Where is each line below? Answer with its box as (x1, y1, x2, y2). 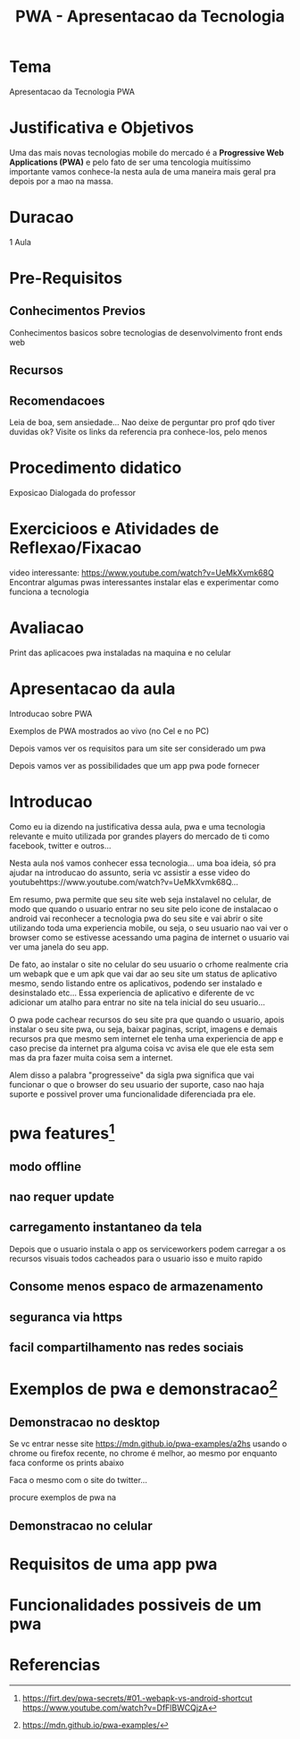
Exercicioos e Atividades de (9, 519, 220, 539)
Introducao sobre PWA (9, 708, 93, 719)
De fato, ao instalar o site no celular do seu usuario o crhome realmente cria (9, 959, 288, 969)
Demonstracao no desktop (9, 1414, 161, 1429)
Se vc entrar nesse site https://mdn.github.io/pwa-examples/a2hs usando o (9, 1438, 287, 1449)
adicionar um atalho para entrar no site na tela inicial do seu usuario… (9, 996, 265, 1008)
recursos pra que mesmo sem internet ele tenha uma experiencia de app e (9, 1033, 284, 1044)
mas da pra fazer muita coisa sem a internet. (9, 1052, 173, 1062)
